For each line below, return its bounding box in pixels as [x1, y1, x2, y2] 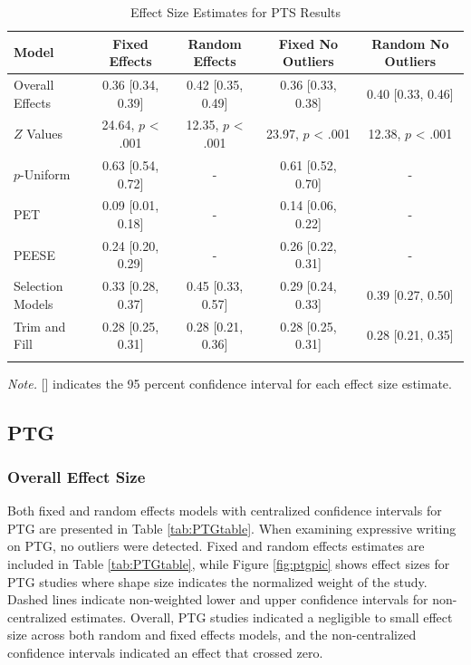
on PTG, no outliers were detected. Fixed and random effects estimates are [7, 536, 425, 555]
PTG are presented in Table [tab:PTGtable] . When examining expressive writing [7, 518, 457, 537]
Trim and [14, 316, 66, 335]
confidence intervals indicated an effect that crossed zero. [7, 642, 323, 661]
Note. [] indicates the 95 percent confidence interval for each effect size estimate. [7, 373, 452, 392]
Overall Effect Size [7, 465, 146, 487]
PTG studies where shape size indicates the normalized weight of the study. [7, 572, 428, 591]
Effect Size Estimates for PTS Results [130, 3, 341, 21]
